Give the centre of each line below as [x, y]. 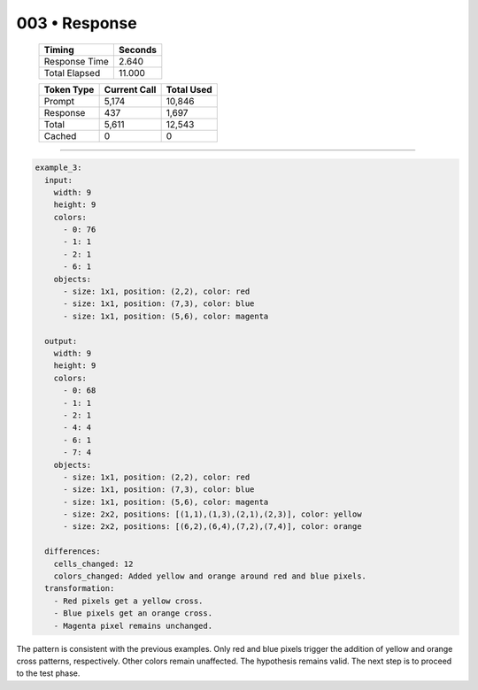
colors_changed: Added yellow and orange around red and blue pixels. [210, 576]
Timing [59, 50]
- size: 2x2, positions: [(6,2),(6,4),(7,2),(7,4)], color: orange [212, 527]
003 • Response [77, 23]
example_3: [58, 168]
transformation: [80, 589]
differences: [73, 552]
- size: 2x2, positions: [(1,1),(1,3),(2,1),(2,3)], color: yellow [212, 514]
